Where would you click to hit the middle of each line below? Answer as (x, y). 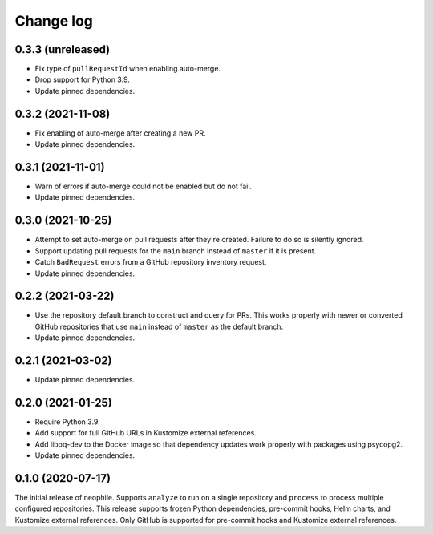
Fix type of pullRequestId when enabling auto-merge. (127, 69)
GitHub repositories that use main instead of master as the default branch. (159, 326)
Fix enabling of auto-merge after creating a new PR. (120, 133)
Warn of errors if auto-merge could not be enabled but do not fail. (144, 186)
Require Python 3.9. (67, 422)
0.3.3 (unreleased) (63, 49)
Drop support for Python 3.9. (82, 79)
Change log (54, 21)
